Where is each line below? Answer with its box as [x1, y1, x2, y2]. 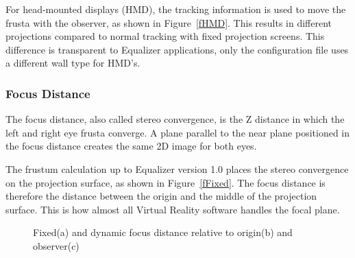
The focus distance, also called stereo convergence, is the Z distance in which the [5, 112, 345, 126]
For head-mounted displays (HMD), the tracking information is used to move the [5, 2, 346, 16]
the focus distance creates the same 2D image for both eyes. [5, 139, 257, 153]
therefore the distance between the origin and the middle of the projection [5, 189, 317, 203]
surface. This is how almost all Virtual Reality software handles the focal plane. [5, 202, 340, 216]
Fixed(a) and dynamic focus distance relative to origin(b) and [33, 225, 293, 239]
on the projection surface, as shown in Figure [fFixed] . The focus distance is [5, 175, 326, 189]
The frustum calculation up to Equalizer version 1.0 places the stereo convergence [5, 161, 349, 176]
